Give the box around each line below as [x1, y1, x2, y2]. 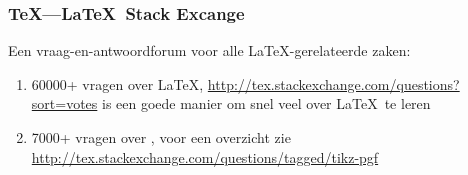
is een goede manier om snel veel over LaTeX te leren [101, 93, 431, 114]
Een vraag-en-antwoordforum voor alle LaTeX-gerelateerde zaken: [8, 40, 411, 61]
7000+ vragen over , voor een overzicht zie [31, 127, 291, 147]
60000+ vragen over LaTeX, [31, 73, 204, 94]
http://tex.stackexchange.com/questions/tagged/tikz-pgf [31, 146, 379, 167]
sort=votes [31, 93, 98, 114]
